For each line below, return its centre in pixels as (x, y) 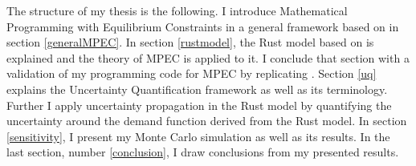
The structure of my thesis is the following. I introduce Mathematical (177, 10)
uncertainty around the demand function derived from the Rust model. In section (207, 121)
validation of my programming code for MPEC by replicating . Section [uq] (192, 73)
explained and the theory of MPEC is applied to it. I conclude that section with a (208, 57)
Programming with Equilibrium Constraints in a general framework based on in (203, 26)
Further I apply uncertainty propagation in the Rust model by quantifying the (199, 105)
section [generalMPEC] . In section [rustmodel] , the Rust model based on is (190, 42)
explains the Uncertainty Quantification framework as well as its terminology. (197, 89)
